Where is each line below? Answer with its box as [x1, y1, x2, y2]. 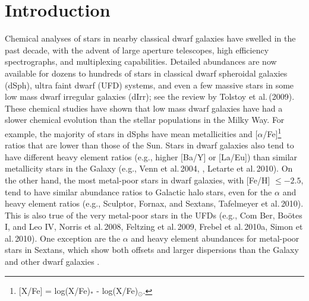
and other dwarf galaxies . [5, 255, 100, 268]
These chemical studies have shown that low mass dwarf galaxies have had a [5, 102, 283, 114]
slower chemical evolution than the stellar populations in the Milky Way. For [5, 113, 285, 126]
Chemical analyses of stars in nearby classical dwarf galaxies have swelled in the [5, 32, 296, 45]
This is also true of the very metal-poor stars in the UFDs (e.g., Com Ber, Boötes [5, 208, 302, 221]
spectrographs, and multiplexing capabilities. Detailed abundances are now [5, 55, 277, 68]
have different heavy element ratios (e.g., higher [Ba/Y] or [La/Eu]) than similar [5, 150, 298, 163]
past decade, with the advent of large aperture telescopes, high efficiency [5, 43, 269, 56]
